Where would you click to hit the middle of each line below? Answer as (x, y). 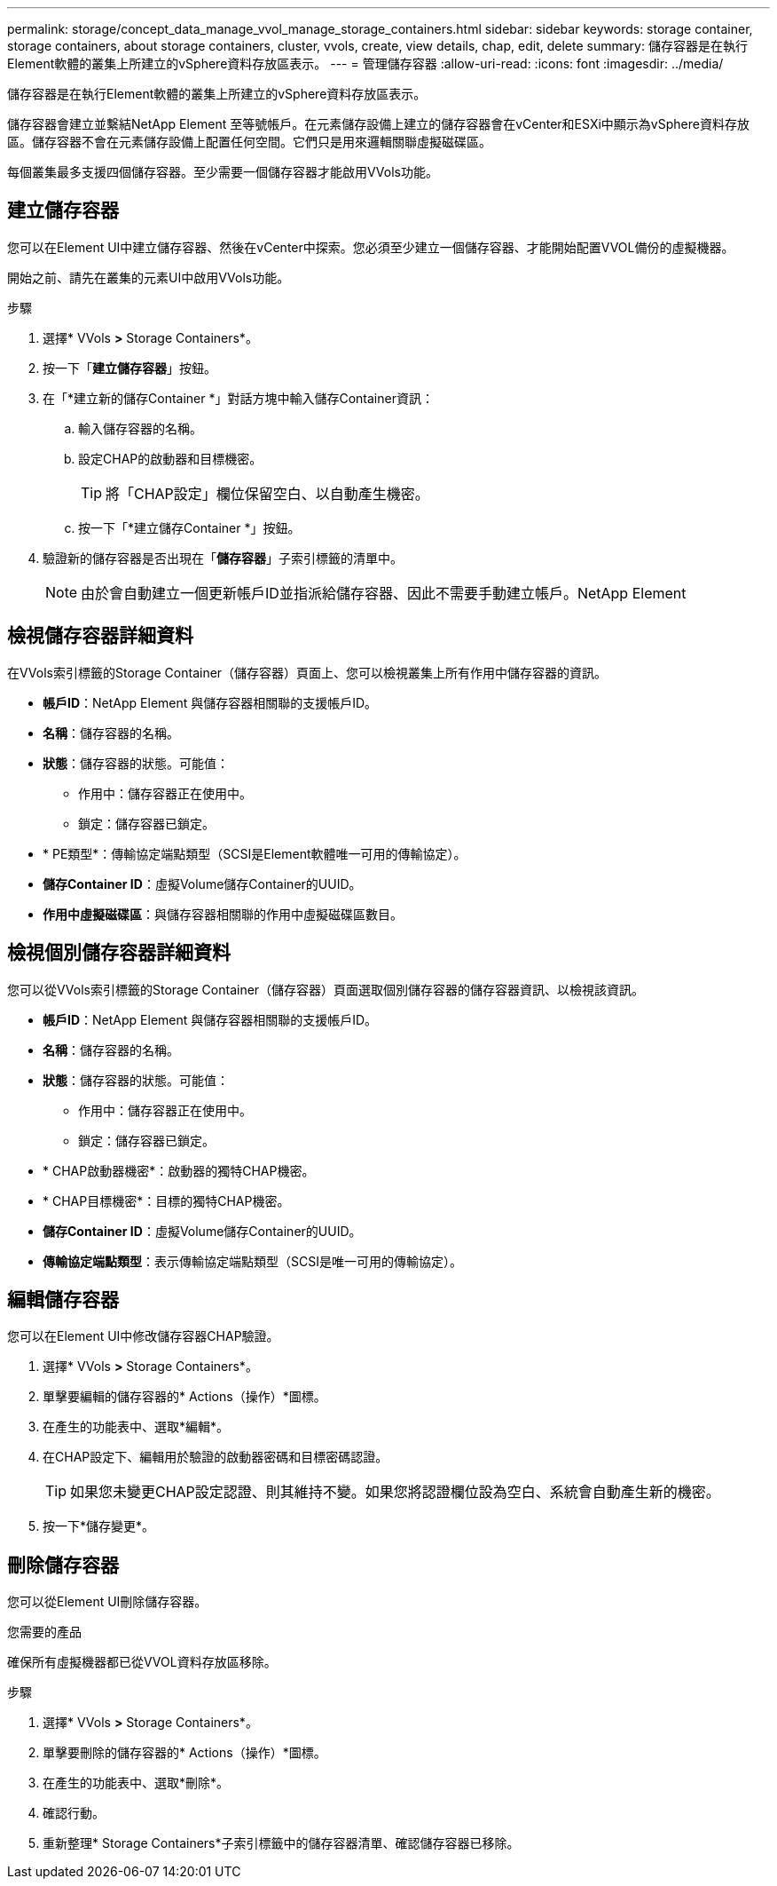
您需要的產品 (44, 1632)
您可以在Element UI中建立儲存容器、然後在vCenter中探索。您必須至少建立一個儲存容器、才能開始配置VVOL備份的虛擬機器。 (371, 247)
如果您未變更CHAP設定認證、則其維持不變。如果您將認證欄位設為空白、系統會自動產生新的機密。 (395, 1492)
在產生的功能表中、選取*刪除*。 (136, 1783)
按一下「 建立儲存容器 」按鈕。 (129, 368)
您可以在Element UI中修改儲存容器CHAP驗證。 (143, 1336)
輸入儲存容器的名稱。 (140, 428)
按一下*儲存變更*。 (99, 1526)
